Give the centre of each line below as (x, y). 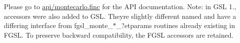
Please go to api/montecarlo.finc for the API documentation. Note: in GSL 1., (120, 6)
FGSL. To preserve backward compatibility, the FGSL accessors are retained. (119, 35)
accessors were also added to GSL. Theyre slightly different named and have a (120, 16)
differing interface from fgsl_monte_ (59, 25)
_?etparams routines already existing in (176, 25)
